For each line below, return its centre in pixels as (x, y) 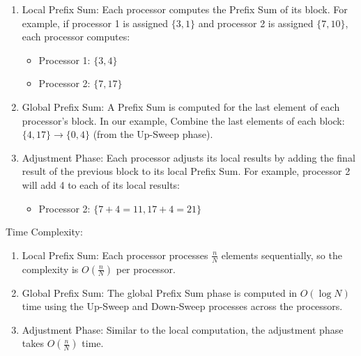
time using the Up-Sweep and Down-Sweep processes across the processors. (182, 306)
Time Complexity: (44, 232)
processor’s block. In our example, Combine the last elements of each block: (183, 120)
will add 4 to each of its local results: (101, 184)
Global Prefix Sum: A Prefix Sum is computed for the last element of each (181, 106)
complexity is (50, 269)
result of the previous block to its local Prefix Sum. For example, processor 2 (186, 171)
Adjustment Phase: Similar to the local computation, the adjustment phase (183, 329)
